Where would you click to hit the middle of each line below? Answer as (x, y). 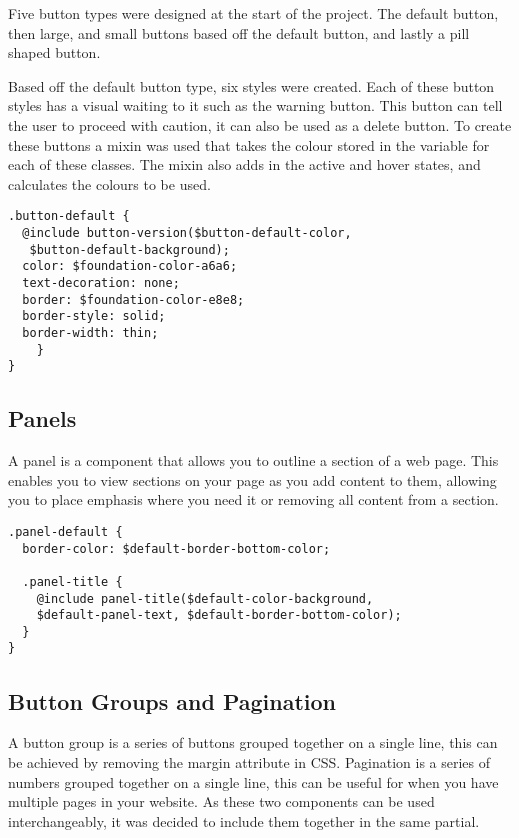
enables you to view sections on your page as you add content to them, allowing (252, 479)
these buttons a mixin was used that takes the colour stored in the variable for (249, 144)
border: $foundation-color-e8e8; (133, 299)
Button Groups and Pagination (172, 700)
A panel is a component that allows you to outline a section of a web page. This (253, 460)
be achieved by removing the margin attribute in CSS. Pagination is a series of (249, 761)
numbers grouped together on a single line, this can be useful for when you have (253, 781)
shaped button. (54, 52)
